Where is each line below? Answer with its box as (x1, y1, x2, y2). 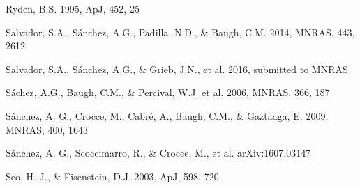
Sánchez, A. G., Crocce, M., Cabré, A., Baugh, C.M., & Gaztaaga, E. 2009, (6, 108, 329, 123)
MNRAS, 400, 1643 (6, 122, 89, 136)
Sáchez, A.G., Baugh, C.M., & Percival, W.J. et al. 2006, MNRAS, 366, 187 (6, 85, 330, 100)
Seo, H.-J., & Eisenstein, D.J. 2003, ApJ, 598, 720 (6, 169, 219, 183)
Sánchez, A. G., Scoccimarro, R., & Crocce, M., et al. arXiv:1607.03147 (6, 146, 311, 160)
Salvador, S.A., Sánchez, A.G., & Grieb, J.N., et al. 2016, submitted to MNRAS (6, 61, 348, 76)
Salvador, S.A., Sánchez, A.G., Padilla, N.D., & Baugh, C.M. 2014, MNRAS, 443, (6, 24, 355, 39)
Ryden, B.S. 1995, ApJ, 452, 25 (6, 1, 140, 15)
